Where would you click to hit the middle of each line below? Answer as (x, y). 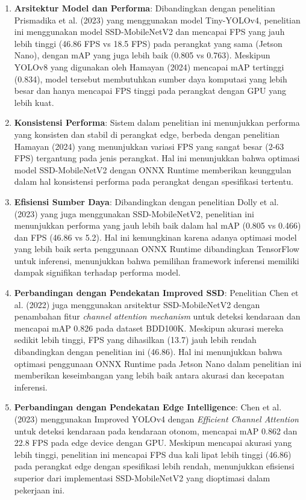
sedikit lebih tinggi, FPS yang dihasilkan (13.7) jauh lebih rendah (135, 340)
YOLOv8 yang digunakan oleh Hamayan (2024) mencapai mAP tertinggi (149, 66)
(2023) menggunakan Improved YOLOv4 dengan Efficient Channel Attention (156, 419)
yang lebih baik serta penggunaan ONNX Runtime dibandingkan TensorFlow (157, 249)
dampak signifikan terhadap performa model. (97, 272)
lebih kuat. (34, 102)
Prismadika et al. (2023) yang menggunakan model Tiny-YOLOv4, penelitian (157, 20)
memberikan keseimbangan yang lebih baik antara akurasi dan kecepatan (149, 375)
